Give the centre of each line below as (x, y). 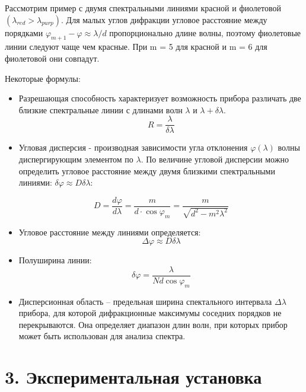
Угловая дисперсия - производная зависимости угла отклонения (133, 147)
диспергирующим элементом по (76, 159)
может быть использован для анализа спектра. (102, 336)
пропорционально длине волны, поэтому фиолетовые (205, 32)
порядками (24, 32)
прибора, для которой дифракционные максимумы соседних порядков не (150, 313)
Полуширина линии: (55, 260)
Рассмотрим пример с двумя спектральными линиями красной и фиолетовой (143, 8)
